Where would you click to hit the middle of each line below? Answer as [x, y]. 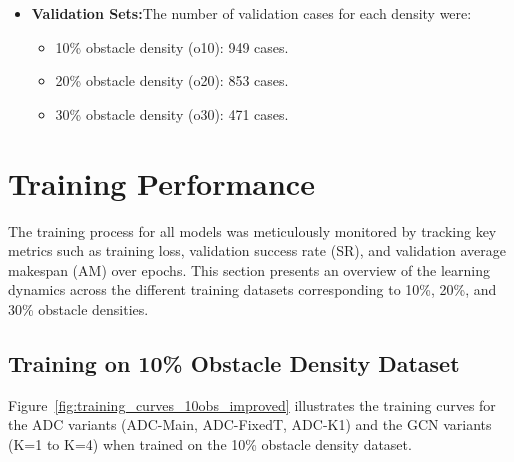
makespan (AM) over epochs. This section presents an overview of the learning [249, 269]
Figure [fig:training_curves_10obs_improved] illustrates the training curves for [252, 404]
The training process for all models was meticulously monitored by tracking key [252, 230]
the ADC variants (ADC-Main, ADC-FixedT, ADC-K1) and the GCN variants [250, 424]
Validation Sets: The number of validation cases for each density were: [251, 13]
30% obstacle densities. [78, 308]
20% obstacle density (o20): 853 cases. [172, 80]
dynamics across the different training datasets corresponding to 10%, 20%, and [252, 289]
